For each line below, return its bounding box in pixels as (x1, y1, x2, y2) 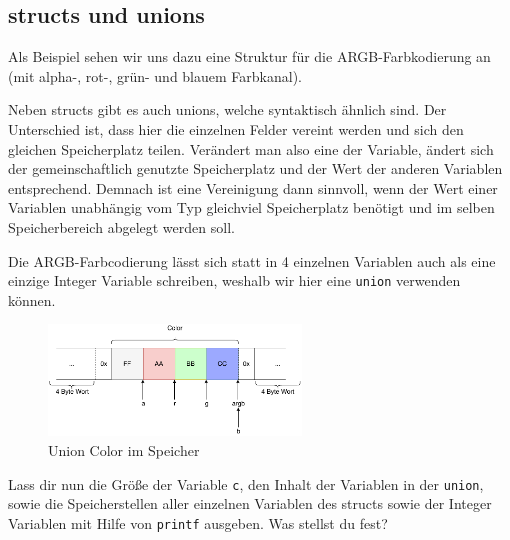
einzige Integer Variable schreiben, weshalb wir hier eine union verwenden (8, 270, 461, 291)
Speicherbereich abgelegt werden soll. (8, 216, 235, 237)
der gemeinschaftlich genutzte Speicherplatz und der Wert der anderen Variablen (8, 158, 503, 179)
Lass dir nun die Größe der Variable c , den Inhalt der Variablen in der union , (8, 473, 484, 494)
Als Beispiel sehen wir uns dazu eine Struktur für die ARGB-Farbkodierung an (8, 46, 491, 67)
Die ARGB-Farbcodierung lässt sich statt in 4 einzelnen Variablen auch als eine (8, 250, 496, 271)
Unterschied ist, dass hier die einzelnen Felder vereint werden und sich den (8, 118, 464, 139)
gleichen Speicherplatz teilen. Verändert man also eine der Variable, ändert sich (8, 138, 494, 159)
